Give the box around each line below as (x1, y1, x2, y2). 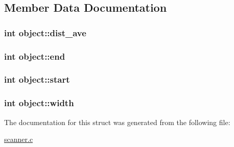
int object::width (4, 96, 74, 109)
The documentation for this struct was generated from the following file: (4, 116, 230, 127)
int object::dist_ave (4, 26, 86, 39)
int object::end (4, 50, 65, 62)
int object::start (4, 73, 70, 86)
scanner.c (4, 134, 33, 144)
